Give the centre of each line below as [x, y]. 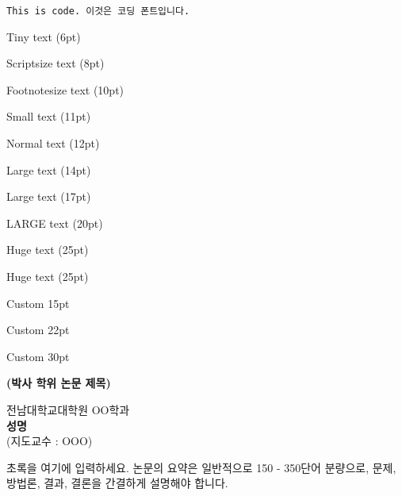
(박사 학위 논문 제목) [59, 383]
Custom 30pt [38, 356]
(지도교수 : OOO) [50, 441]
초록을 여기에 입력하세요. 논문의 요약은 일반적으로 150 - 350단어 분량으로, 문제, [201, 467]
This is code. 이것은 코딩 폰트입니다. [98, 11]
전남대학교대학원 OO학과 [68, 409]
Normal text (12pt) [53, 143]
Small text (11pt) [49, 116]
